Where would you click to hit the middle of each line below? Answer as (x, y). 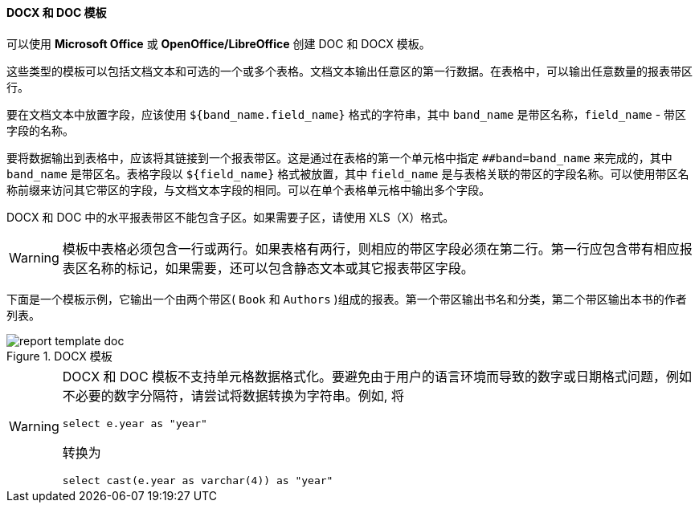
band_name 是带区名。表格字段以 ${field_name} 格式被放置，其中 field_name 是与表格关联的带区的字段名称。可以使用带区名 (348, 173)
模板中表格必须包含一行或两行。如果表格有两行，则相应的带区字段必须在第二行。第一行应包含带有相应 (371, 248)
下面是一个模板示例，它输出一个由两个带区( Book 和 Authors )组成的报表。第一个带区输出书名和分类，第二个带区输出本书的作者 (347, 299)
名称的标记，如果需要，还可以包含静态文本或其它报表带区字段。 (281, 268)
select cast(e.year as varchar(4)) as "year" (198, 480)
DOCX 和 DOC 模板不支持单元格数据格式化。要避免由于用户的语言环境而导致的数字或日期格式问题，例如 (377, 376)
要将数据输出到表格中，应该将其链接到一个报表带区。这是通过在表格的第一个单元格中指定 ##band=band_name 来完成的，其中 (339, 157)
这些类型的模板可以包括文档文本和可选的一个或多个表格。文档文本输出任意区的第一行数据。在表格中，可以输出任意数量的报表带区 (349, 71)
